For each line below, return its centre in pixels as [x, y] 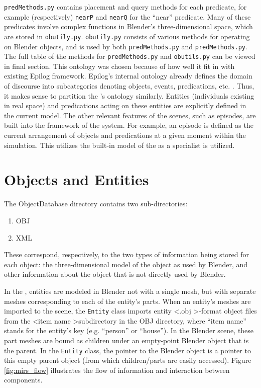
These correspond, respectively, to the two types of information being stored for [126, 254]
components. [23, 380]
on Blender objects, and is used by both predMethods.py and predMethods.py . [126, 46]
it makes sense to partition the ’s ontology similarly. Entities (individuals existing [129, 95]
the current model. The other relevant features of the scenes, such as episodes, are [130, 115]
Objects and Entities [77, 179]
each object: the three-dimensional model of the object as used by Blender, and [126, 264]
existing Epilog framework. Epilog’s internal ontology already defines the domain [128, 76]
